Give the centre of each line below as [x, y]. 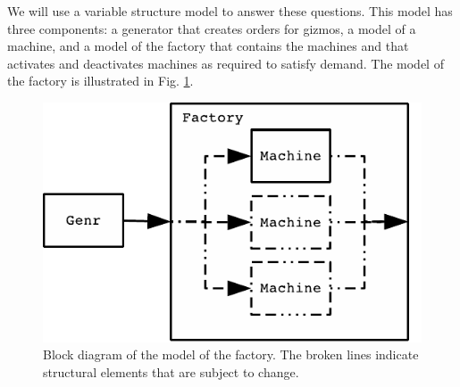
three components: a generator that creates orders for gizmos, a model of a [212, 28]
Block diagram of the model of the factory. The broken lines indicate [231, 354]
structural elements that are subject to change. [171, 371]
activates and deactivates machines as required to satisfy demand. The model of [226, 63]
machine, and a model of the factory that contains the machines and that [208, 46]
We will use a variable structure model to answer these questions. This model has [230, 11]
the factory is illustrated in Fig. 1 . [100, 81]
